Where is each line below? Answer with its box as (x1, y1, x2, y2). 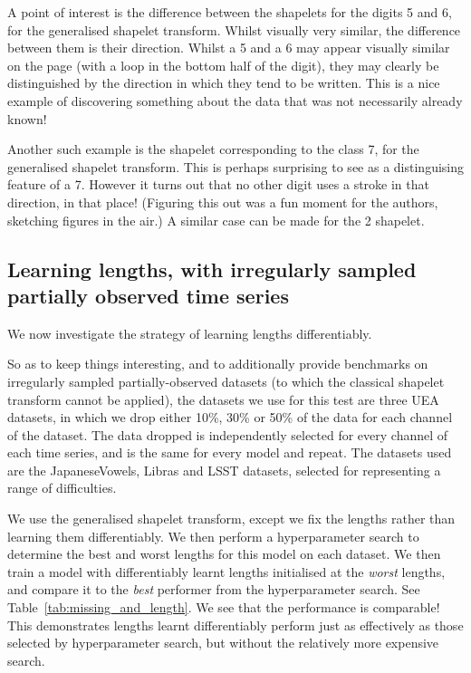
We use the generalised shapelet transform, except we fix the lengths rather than (7, 509, 456, 528)
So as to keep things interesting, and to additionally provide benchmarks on (7, 354, 428, 373)
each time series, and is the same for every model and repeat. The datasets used (7, 443, 452, 462)
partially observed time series (7, 281, 289, 309)
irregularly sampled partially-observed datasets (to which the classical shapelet (7, 371, 445, 390)
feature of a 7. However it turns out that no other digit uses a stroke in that (7, 175, 429, 194)
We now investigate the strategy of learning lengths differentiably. (7, 323, 372, 342)
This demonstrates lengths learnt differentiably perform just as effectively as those (7, 615, 464, 634)
